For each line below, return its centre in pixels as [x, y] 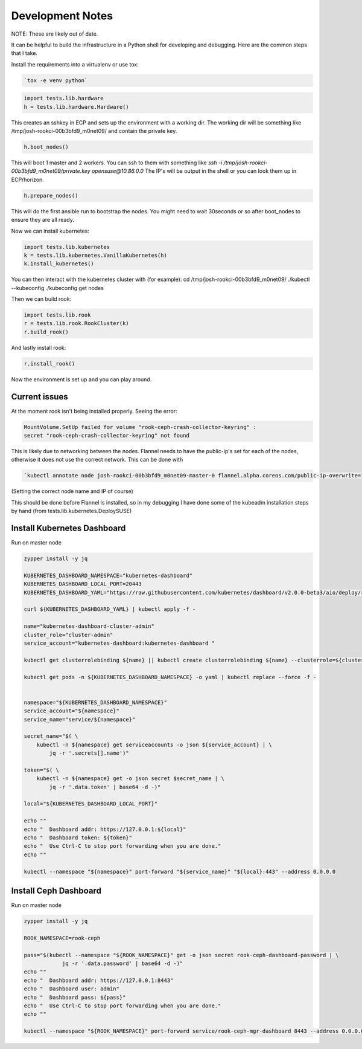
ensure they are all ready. [43, 220]
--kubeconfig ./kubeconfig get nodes [57, 288]
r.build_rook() [46, 332]
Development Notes [62, 16]
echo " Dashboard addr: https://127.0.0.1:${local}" [105, 829]
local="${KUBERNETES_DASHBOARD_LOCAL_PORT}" [91, 804]
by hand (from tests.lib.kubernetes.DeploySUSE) [71, 511]
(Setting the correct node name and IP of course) [72, 491]
